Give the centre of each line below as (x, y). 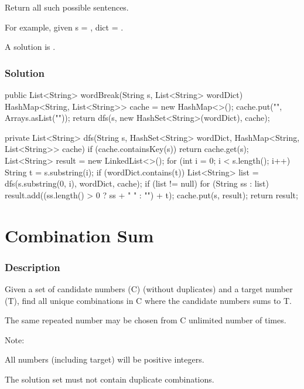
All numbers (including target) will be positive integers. (105, 359)
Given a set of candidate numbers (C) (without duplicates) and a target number (149, 288)
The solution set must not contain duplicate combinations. (110, 379)
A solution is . (30, 47)
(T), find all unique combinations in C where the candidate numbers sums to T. (148, 300)
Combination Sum (79, 235)
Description (33, 267)
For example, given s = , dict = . (64, 27)
